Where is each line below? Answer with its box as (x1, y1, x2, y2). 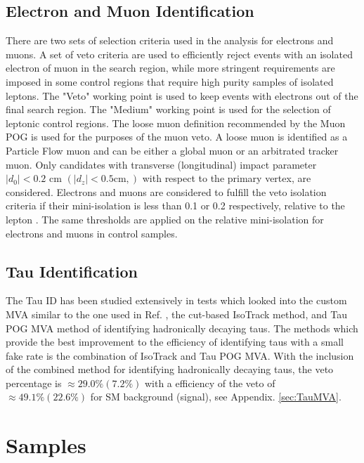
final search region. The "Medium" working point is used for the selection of (6, 102, 331, 117)
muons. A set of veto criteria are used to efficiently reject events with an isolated (6, 46, 353, 61)
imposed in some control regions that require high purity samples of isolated (6, 74, 334, 89)
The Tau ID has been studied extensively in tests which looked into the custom (6, 293, 347, 308)
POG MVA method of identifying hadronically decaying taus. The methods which (6, 320, 358, 335)
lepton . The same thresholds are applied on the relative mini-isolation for (6, 211, 324, 226)
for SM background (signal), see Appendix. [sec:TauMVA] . (90, 389, 342, 404)
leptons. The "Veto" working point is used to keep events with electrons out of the (6, 88, 358, 103)
